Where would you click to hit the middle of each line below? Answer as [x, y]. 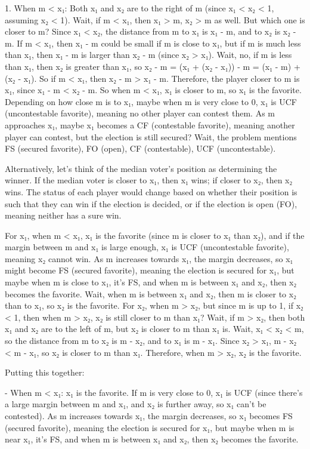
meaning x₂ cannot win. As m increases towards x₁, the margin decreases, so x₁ [149, 258]
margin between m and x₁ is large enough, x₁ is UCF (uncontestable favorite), [147, 247]
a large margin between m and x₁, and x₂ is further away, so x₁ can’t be [136, 404]
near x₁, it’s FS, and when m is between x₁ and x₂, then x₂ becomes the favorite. [152, 439]
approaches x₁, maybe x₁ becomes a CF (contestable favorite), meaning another [150, 124]
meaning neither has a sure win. [63, 215]
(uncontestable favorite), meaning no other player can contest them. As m [140, 113]
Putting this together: [45, 372]
